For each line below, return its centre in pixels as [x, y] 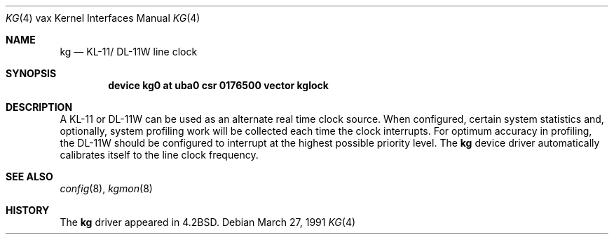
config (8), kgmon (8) [106, 188]
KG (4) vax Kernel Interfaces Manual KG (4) [103, 18]
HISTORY [28, 210]
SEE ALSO [29, 176]
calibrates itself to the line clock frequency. [159, 155]
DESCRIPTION [39, 107]
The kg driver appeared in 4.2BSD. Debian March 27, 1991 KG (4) [208, 222]
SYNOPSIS [31, 73]
